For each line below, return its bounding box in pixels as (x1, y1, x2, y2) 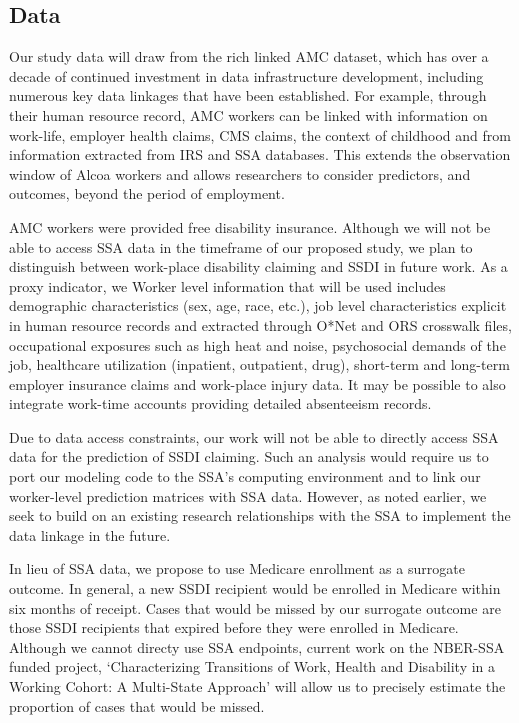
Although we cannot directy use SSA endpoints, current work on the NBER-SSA (9, 636, 505, 657)
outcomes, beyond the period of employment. (9, 183, 285, 204)
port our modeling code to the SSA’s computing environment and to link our (9, 466, 481, 487)
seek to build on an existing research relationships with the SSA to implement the (9, 505, 511, 526)
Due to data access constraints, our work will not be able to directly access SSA (9, 426, 499, 447)
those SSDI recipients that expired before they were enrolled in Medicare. (9, 617, 459, 638)
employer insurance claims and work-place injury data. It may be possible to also (9, 373, 506, 394)
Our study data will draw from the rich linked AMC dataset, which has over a (9, 46, 489, 67)
